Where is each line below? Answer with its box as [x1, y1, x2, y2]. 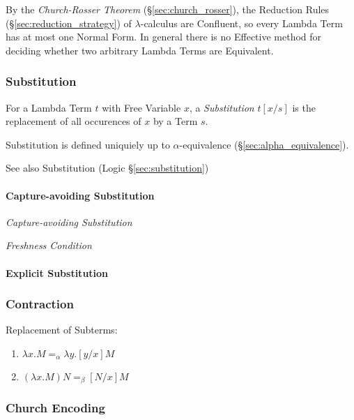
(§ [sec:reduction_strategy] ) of [6, 15, 132, 30]
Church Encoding [6, 399, 105, 417]
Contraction [6, 295, 74, 313]
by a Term [153, 114, 198, 128]
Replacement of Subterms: [6, 322, 118, 337]
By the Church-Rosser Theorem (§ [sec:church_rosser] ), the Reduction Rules [6, 2, 330, 16]
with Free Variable [102, 100, 181, 114]
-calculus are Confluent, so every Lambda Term [140, 15, 343, 30]
